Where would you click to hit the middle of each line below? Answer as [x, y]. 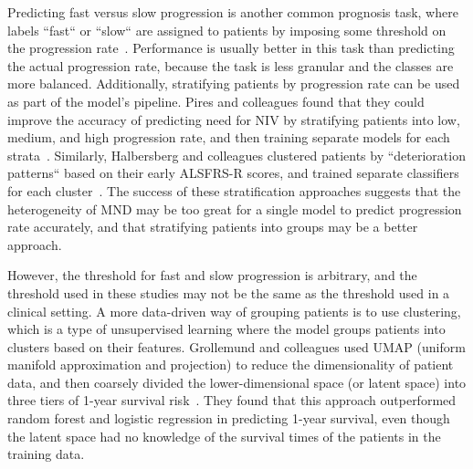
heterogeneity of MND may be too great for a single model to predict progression [235, 208]
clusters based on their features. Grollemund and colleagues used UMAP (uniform [236, 346]
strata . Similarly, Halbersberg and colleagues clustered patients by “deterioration [236, 155]
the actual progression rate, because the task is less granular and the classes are [231, 65]
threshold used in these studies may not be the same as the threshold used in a [229, 292]
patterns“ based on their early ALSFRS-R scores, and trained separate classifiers [233, 173]
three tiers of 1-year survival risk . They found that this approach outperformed [232, 400]
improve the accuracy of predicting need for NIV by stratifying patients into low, [234, 119]
